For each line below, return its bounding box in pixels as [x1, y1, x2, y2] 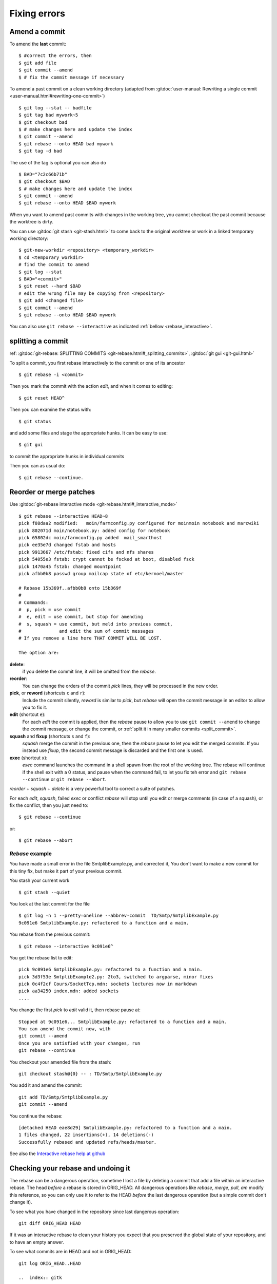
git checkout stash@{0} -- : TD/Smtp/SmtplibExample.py [18, 1071, 162, 1077]
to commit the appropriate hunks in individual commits [9, 453, 125, 459]
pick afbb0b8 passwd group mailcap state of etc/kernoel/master [18, 571, 184, 576]
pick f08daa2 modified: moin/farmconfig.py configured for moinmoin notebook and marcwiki [18, 520, 260, 526]
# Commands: [18, 599, 49, 606]
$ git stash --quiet [18, 889, 70, 895]
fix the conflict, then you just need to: [9, 802, 89, 808]
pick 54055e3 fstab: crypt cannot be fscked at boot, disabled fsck [18, 556, 194, 562]
